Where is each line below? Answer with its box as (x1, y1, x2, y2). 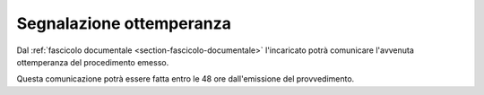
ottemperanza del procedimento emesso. (16, 56, 169, 67)
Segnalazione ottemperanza (16, 13, 232, 33)
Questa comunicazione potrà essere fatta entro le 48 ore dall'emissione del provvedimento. (16, 73, 355, 84)
